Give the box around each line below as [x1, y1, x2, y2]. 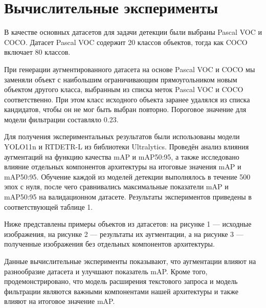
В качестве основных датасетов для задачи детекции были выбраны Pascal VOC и [4, 27, 262, 37]
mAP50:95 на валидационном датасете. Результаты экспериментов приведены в [4, 191, 252, 202]
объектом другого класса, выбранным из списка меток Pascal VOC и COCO [4, 84, 243, 95]
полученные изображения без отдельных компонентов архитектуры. [4, 238, 215, 249]
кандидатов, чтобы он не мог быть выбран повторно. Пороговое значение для [4, 104, 247, 115]
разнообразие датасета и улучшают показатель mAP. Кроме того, [4, 266, 208, 276]
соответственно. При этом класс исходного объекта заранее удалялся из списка [4, 94, 250, 104]
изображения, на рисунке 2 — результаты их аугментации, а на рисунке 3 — [4, 228, 243, 239]
